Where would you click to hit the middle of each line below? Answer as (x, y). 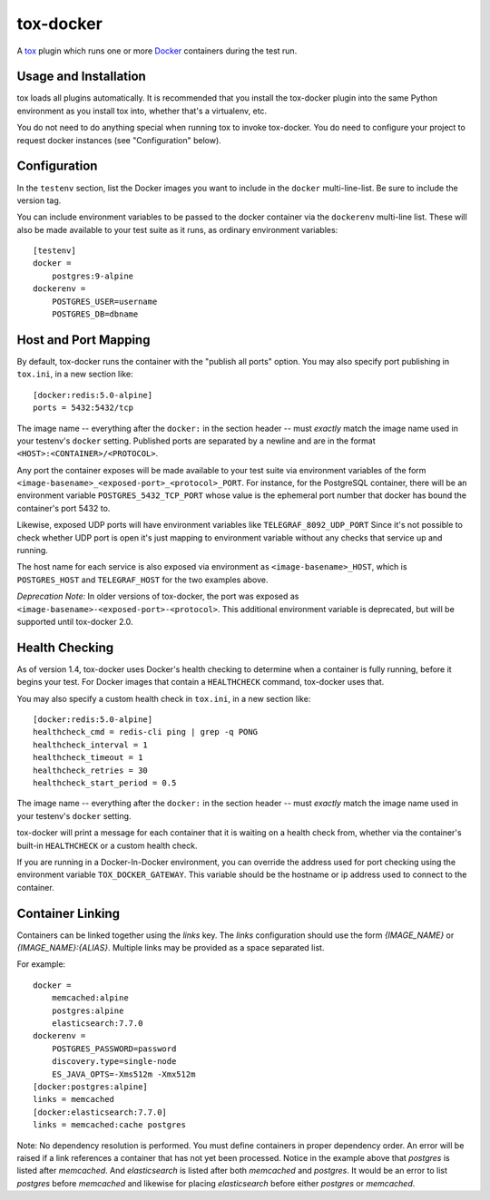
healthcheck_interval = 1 (91, 745)
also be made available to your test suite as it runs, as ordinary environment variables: (177, 229)
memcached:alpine (90, 998)
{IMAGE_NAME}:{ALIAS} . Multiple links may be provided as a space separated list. (171, 948)
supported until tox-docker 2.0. (75, 621)
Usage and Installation (82, 77)
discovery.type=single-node (114, 1062)
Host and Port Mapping (83, 340)
